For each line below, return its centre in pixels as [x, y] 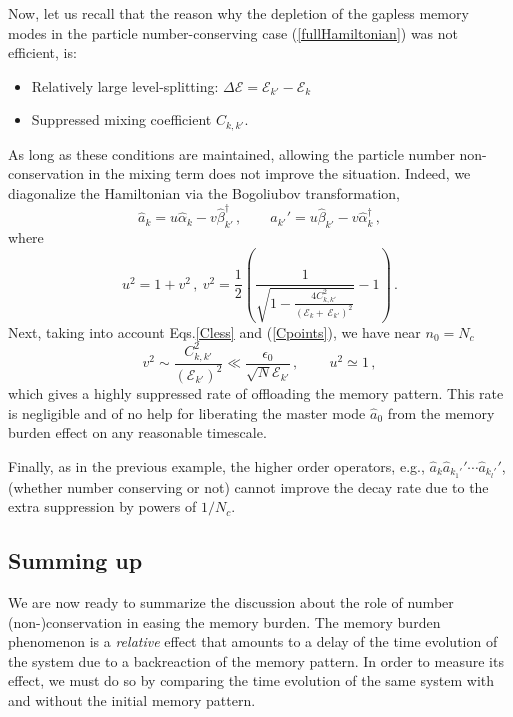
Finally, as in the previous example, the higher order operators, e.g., [216, 465]
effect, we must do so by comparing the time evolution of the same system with [251, 680]
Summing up [75, 560]
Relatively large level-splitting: [125, 85]
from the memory [441, 412]
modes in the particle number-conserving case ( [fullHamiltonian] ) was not [233, 32]
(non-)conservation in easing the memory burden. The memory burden [224, 621]
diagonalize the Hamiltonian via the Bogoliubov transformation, [204, 193]
